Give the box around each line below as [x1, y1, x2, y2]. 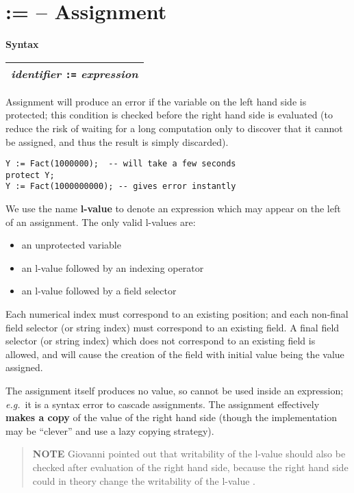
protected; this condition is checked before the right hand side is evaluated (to [5, 108, 333, 122]
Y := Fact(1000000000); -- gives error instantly [5, 181, 236, 192]
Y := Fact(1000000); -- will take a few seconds [5, 159, 236, 169]
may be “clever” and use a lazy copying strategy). [5, 423, 214, 438]
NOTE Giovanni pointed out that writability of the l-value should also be [32, 446, 346, 461]
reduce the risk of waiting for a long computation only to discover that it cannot [5, 121, 343, 135]
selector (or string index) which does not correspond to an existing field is [5, 333, 316, 348]
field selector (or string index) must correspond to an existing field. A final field [5, 320, 340, 334]
